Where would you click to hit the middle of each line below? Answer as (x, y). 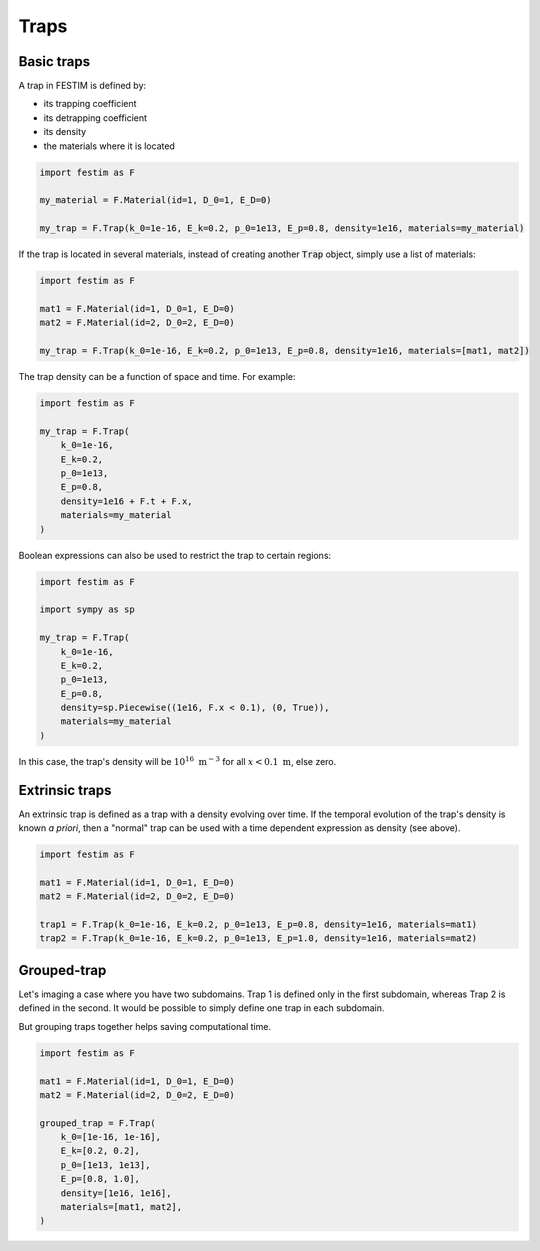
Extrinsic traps (65, 790)
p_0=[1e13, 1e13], (105, 1164)
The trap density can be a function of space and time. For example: (157, 377)
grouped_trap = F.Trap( (98, 1123)
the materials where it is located (109, 146)
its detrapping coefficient (95, 117)
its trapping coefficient (90, 104)
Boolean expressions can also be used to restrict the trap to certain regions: (175, 555)
